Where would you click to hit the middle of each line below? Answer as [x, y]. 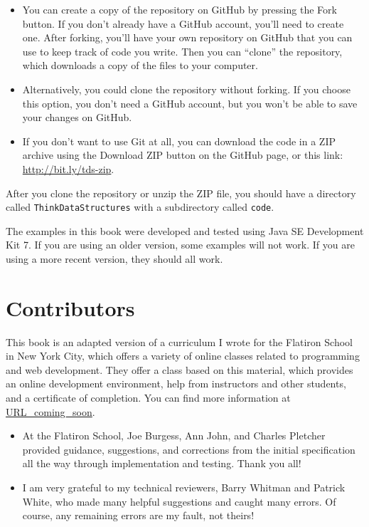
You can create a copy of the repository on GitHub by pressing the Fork [180, 9]
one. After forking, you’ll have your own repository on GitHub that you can [187, 37]
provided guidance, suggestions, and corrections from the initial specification [189, 449]
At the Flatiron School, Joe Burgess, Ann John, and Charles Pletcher [174, 435]
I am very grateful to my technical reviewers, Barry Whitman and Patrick [184, 487]
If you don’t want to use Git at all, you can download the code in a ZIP [179, 141]
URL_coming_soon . [50, 411]
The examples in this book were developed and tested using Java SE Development [185, 230]
